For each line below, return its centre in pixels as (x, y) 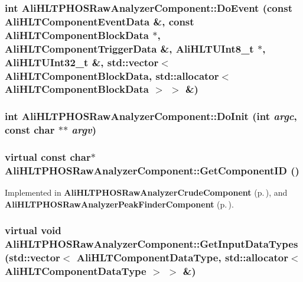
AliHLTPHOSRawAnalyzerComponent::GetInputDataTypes (151, 244)
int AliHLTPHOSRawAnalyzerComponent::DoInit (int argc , (151, 116)
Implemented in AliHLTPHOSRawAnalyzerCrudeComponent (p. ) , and (146, 192)
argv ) (84, 130)
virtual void (33, 230)
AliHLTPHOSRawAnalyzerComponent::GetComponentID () (152, 170)
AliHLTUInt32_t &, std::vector (82, 62)
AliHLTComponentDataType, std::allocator (183, 257)
